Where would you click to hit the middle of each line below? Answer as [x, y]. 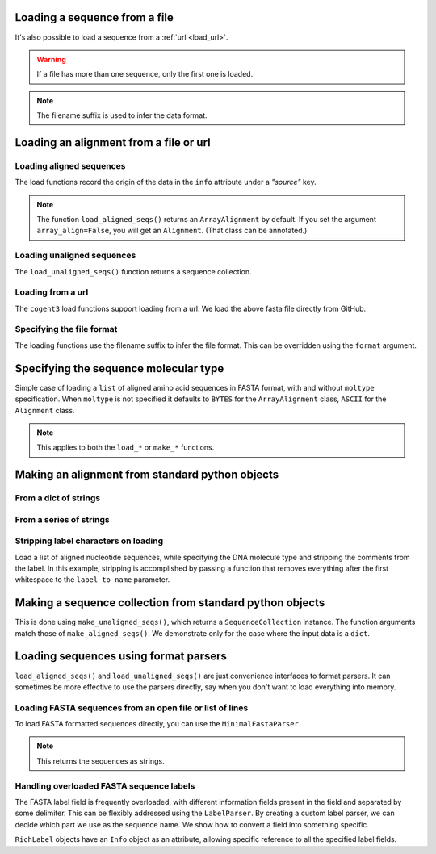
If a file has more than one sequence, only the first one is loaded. [145, 74]
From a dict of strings [58, 498]
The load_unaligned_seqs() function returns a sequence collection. [133, 271]
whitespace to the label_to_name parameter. [92, 580]
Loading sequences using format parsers [121, 657]
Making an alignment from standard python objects [147, 475]
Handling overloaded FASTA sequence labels [105, 785]
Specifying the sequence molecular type [119, 368]
